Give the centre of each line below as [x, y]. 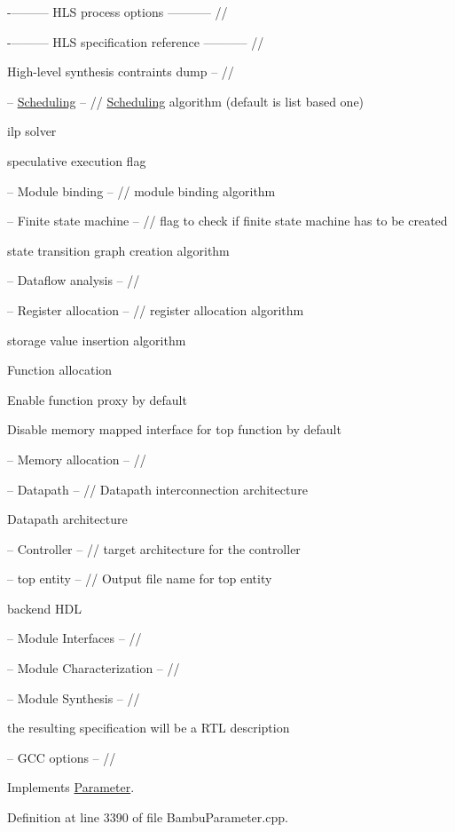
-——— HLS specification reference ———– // [136, 41]
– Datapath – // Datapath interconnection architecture [157, 489]
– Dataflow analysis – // [74, 280]
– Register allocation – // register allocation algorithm [156, 309]
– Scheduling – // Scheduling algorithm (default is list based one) [186, 101]
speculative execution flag [77, 160]
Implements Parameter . [71, 787]
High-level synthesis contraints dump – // [121, 71]
